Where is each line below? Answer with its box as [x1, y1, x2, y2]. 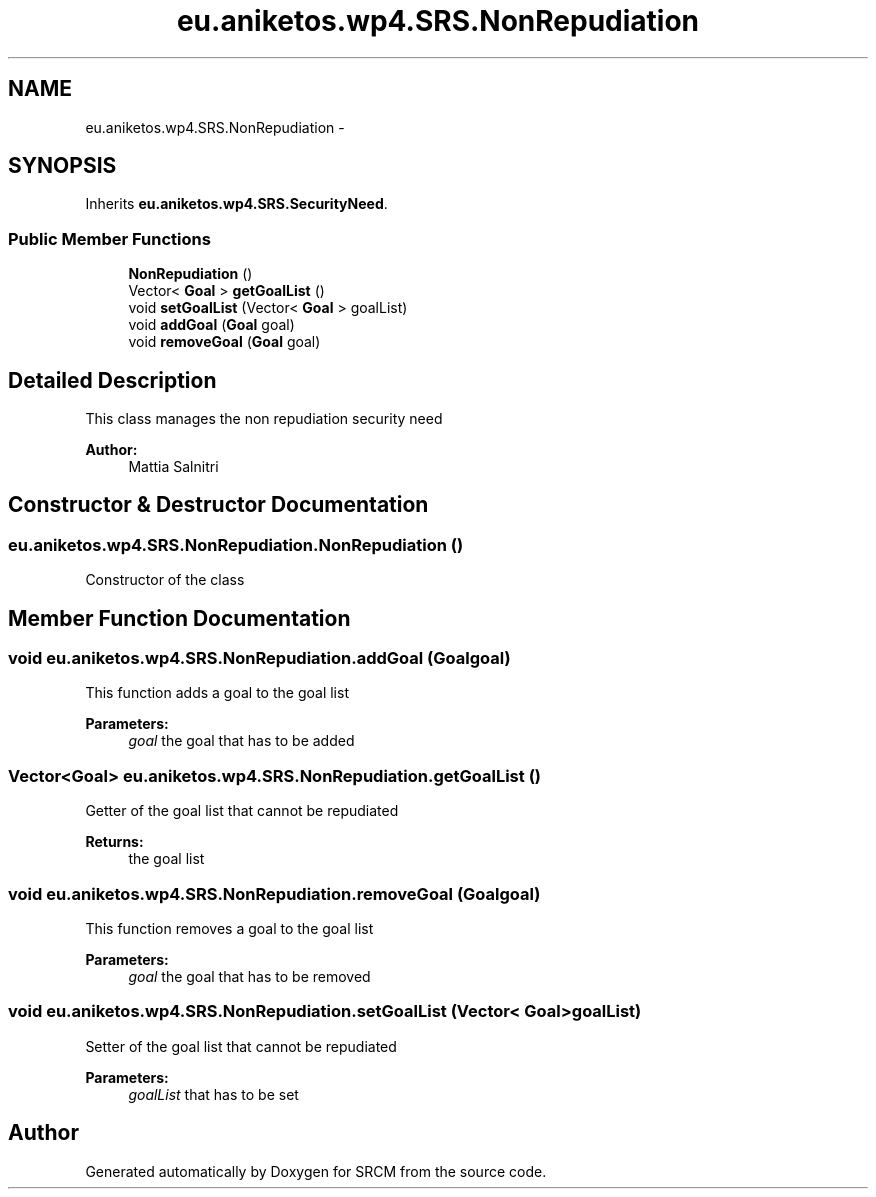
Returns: [85, 833, 144, 851]
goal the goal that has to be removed [128, 967, 371, 985]
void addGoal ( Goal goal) [128, 316, 295, 334]
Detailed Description [8, 367, 217, 393]
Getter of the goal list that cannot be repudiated [85, 802, 399, 820]
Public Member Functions [8, 228, 211, 249]
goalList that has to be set [128, 1085, 299, 1103]
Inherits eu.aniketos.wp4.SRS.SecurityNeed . [85, 195, 388, 213]
